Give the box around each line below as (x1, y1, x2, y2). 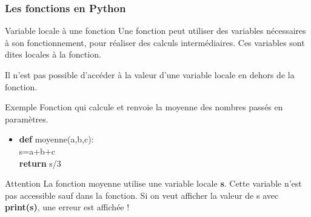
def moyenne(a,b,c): (19, 133, 94, 145)
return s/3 (19, 156, 61, 169)
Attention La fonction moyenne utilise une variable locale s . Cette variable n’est (5, 177, 302, 190)
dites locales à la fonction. (5, 48, 101, 61)
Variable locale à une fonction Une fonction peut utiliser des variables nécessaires (5, 24, 306, 37)
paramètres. (5, 112, 48, 125)
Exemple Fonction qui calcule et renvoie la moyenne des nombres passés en (5, 101, 283, 113)
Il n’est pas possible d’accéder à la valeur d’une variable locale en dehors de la (5, 68, 295, 81)
